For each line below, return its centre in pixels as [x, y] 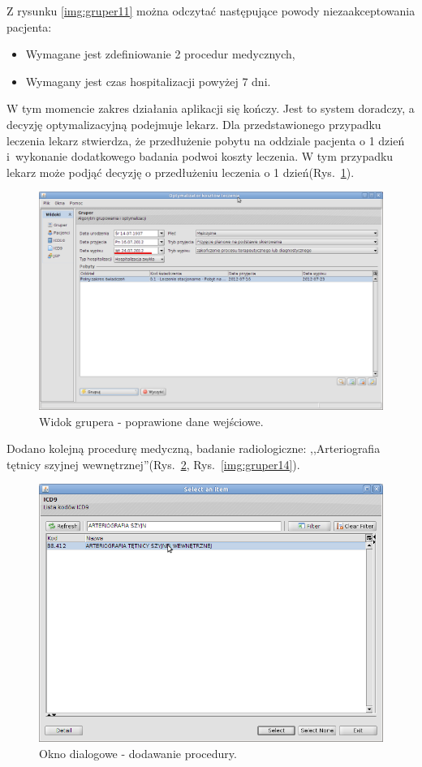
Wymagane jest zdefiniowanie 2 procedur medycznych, [160, 54]
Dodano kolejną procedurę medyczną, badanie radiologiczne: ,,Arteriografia [194, 448]
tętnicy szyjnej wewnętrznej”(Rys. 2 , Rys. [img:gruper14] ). [153, 464]
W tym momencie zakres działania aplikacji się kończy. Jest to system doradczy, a [211, 108]
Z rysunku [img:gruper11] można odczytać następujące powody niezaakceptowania [211, 11]
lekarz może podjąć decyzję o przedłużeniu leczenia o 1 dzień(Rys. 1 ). [181, 172]
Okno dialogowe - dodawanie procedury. [138, 754]
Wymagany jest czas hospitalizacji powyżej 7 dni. [148, 81]
